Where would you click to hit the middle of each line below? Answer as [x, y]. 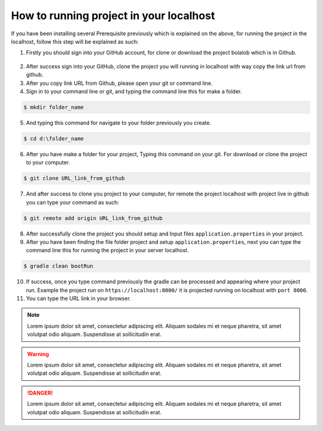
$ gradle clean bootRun [59, 266]
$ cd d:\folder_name [54, 138]
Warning [38, 354]
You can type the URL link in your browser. [78, 298]
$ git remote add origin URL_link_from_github [93, 218]
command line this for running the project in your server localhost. [107, 250]
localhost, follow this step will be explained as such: [75, 41]
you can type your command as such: [73, 202]
